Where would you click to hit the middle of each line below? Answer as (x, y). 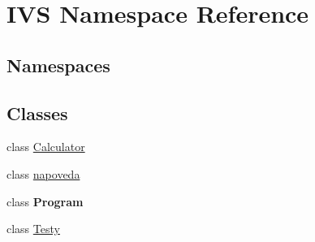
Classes (37, 112)
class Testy (33, 229)
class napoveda (43, 173)
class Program (45, 201)
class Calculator (46, 147)
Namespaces (58, 65)
